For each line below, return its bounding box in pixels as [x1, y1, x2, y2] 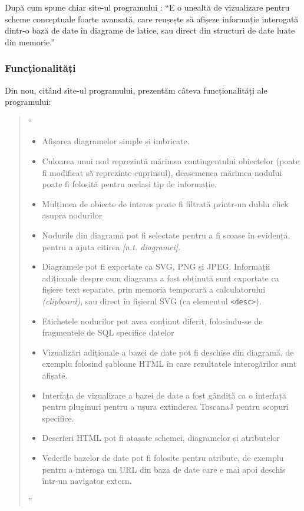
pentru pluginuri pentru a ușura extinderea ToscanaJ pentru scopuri [42, 400, 289, 413]
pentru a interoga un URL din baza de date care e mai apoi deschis [42, 463, 286, 475]
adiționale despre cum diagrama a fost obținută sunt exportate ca [42, 271, 279, 284]
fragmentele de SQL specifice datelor [42, 326, 174, 339]
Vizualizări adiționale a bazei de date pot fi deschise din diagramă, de [42, 346, 294, 358]
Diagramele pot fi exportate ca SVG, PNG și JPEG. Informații [42, 260, 270, 273]
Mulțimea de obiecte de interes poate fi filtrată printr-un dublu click [42, 197, 289, 210]
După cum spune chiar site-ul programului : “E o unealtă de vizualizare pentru [5, 1, 290, 13]
